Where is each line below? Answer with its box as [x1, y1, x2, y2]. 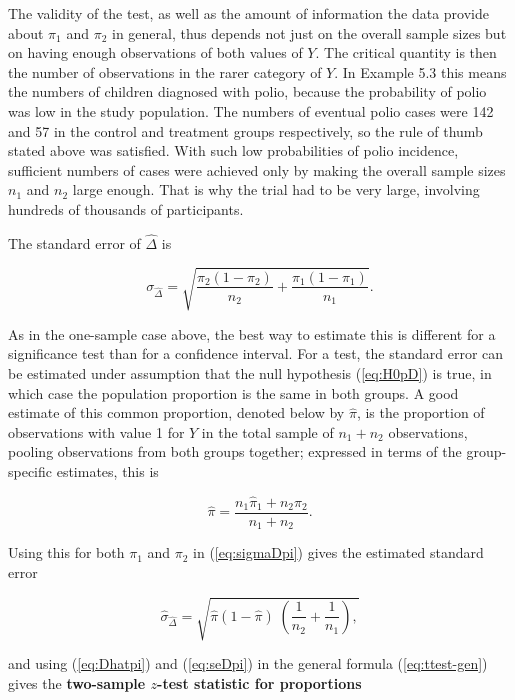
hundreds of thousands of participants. [8, 198, 244, 219]
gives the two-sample [8, 672, 146, 693]
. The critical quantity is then [315, 42, 497, 63]
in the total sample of [201, 421, 334, 442]
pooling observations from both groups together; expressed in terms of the [8, 441, 462, 462]
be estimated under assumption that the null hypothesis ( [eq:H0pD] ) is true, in [8, 363, 492, 384]
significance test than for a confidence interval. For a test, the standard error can [8, 343, 504, 364]
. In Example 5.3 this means [334, 61, 507, 82]
